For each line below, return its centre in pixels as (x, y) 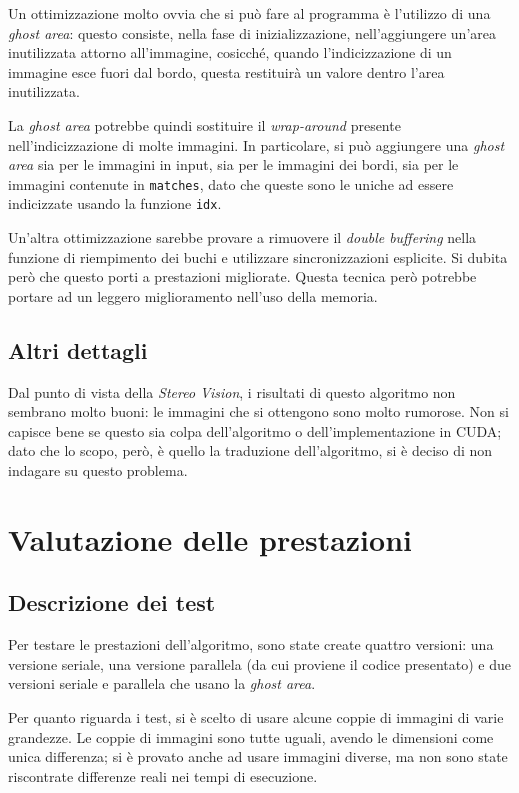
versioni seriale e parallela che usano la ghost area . (162, 683)
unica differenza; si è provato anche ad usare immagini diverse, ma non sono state (258, 756)
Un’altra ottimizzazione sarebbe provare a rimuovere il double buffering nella (242, 237)
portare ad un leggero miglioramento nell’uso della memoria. (193, 295)
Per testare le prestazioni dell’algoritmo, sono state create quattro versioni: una (251, 644)
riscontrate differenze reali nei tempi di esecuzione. (163, 775)
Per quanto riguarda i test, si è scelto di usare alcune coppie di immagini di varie (256, 716)
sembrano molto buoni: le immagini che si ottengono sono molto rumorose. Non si (258, 411)
